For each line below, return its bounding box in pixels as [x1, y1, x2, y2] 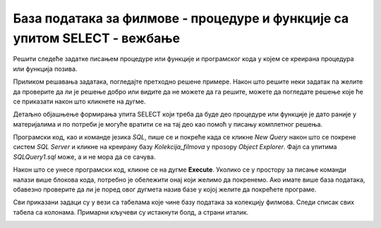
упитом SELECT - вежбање [13, 30, 180, 46]
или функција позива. [13, 64, 78, 73]
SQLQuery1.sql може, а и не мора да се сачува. [13, 152, 156, 161]
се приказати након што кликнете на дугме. [13, 97, 146, 106]
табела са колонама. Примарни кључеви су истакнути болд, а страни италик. [13, 208, 249, 216]
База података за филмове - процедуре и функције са [13, 11, 349, 26]
